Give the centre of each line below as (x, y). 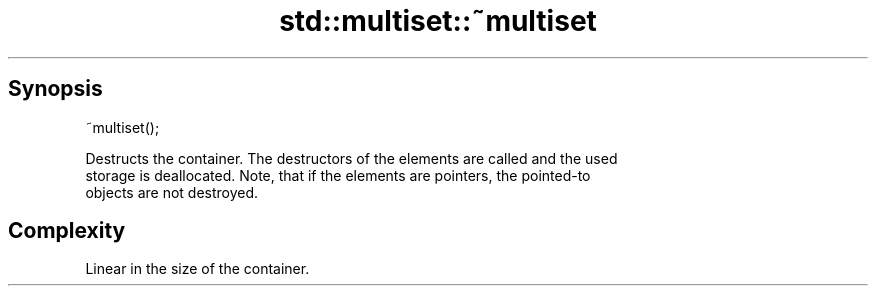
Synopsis (55, 89)
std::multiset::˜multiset (438, 21)
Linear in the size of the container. (197, 269)
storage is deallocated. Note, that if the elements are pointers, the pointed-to (338, 175)
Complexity (67, 231)
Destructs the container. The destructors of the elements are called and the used (351, 158)
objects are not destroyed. (172, 192)
